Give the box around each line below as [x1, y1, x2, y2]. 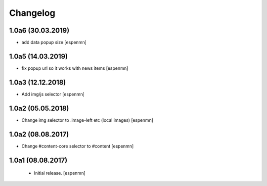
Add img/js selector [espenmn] [21, 91, 85, 97]
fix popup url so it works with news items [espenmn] [21, 65, 129, 71]
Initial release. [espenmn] [34, 170, 86, 176]
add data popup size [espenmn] [21, 40, 87, 46]
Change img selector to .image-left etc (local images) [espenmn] [21, 117, 153, 123]
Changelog [9, 7, 55, 18]
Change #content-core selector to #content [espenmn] [21, 143, 134, 149]
